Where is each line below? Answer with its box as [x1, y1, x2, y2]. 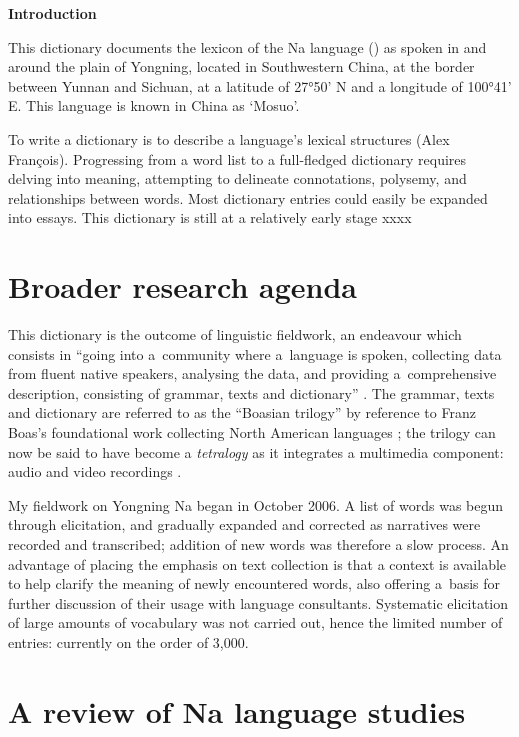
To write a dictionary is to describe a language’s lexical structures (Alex [8, 128, 450, 149]
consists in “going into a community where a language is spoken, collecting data [8, 343, 502, 364]
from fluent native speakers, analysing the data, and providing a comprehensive [8, 363, 497, 384]
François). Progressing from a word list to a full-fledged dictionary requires [8, 148, 467, 169]
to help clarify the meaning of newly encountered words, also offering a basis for [8, 573, 501, 594]
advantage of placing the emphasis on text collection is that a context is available [8, 553, 507, 574]
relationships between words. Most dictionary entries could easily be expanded [8, 187, 488, 208]
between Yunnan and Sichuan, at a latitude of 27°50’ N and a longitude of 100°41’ [8, 75, 512, 96]
